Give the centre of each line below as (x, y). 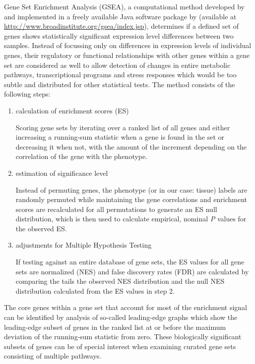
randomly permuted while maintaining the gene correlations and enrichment (131, 199)
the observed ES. (41, 228)
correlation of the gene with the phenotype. (82, 156)
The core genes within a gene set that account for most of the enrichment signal (126, 307)
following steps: (27, 94)
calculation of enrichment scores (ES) (72, 110)
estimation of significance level (62, 173)
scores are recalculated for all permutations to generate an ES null (116, 209)
